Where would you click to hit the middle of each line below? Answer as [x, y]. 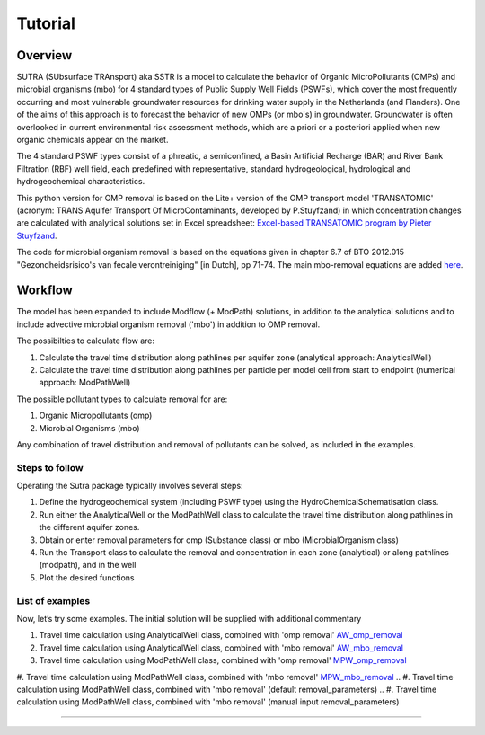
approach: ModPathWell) [85, 383]
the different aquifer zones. [89, 527]
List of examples [53, 600]
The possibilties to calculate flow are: [86, 341]
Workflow [45, 291]
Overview [44, 55]
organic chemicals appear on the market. [93, 140]
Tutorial [46, 23]
